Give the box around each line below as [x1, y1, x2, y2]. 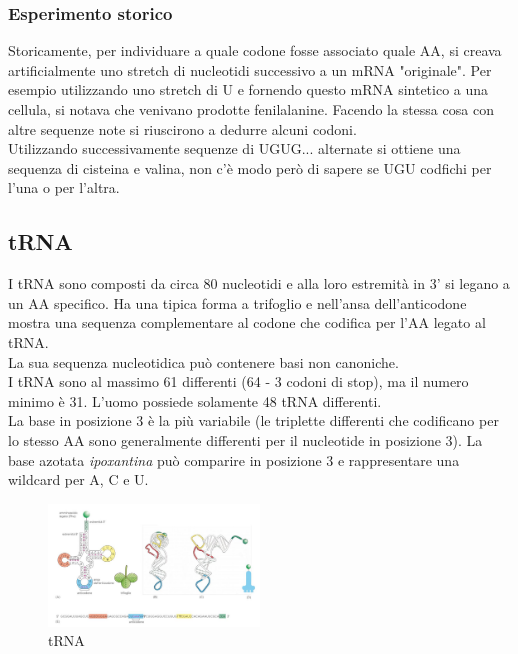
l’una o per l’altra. [8, 177, 120, 198]
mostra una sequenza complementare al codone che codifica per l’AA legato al [8, 312, 486, 333]
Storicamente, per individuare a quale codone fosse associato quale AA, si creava [8, 40, 502, 61]
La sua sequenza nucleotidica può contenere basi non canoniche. [8, 351, 399, 372]
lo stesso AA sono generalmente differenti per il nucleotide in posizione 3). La [8, 429, 483, 450]
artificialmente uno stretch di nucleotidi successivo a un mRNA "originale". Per [8, 59, 492, 80]
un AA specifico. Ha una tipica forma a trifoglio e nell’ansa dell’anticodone [8, 292, 467, 313]
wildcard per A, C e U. [8, 469, 149, 490]
